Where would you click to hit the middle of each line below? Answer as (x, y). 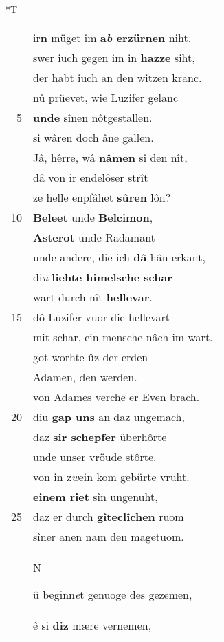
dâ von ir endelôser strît (91, 177)
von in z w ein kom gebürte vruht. (111, 476)
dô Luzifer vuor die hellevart (102, 317)
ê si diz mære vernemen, (92, 625)
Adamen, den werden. (85, 376)
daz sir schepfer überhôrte (100, 436)
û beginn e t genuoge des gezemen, (113, 594)
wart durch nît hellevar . (93, 297)
